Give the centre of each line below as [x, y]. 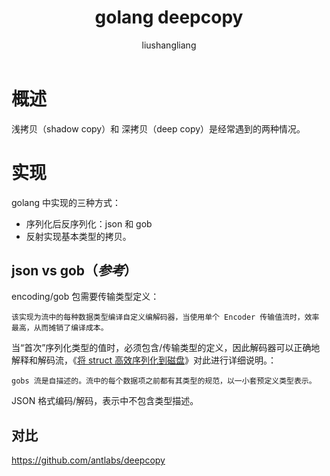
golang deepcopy [169, 17]
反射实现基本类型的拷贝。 [78, 236]
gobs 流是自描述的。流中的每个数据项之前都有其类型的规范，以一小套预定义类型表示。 [164, 381]
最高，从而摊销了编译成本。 [60, 328]
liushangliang [169, 45]
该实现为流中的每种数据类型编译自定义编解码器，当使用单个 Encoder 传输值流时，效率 [165, 317]
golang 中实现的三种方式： [66, 202]
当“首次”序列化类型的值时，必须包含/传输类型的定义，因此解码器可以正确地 [166, 348]
